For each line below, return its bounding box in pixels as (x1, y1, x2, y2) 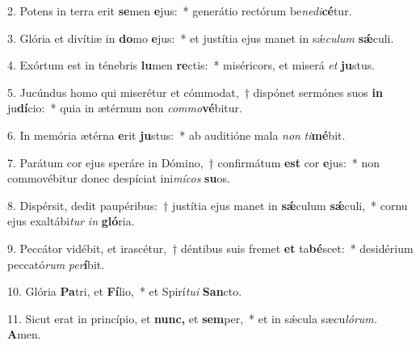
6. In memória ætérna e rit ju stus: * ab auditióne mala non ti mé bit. (7, 126, 346, 143)
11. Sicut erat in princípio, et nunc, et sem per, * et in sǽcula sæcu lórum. (7, 309, 378, 326)
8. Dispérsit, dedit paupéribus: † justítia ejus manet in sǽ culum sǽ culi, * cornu (7, 196, 408, 213)
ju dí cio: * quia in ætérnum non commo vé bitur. (7, 99, 242, 116)
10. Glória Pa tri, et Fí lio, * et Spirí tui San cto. (7, 283, 242, 300)
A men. (7, 326, 41, 343)
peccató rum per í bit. (7, 255, 105, 272)
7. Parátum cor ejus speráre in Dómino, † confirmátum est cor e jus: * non (7, 154, 380, 170)
